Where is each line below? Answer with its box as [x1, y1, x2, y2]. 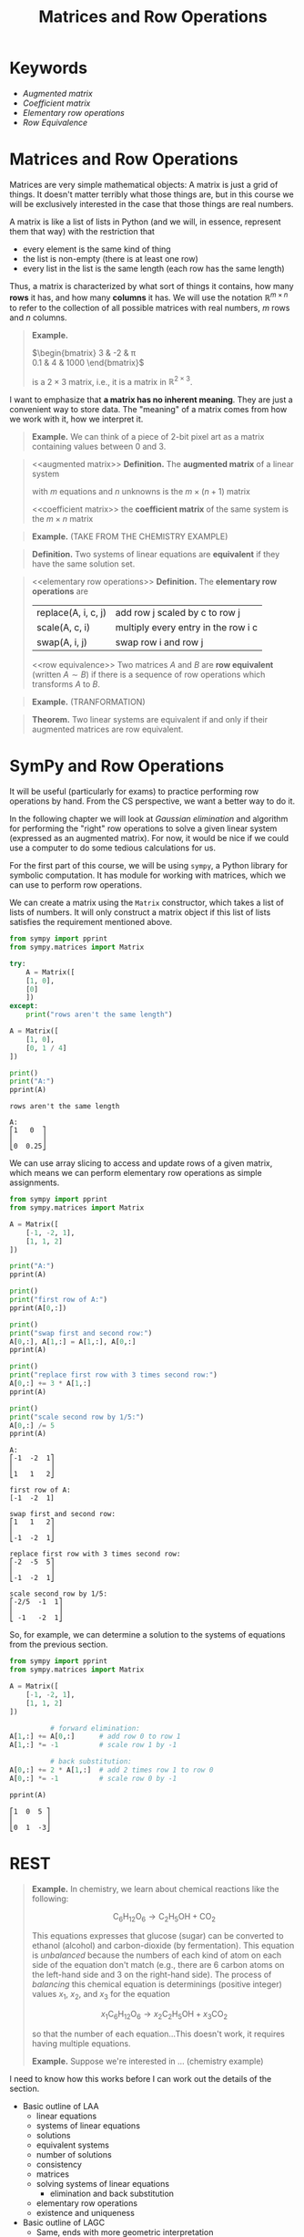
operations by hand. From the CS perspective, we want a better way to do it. [9, 796, 296, 806]
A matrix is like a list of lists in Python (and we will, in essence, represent [9, 216, 281, 227]
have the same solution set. [31, 558, 136, 569]
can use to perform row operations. [9, 879, 143, 890]
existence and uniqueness [35, 2207, 135, 2218]
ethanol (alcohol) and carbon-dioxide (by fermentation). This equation [31, 1940, 295, 1951]
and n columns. [9, 312, 67, 323]
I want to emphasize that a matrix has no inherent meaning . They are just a [9, 394, 293, 405]
